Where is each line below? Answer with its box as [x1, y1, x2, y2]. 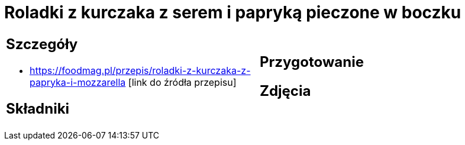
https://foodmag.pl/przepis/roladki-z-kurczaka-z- [30, 64, 251, 76]
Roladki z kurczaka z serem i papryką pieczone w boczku [4, 2, 461, 22]
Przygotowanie [260, 53, 364, 70]
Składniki [6, 99, 70, 117]
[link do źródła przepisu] [128, 76, 237, 88]
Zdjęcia [260, 82, 311, 99]
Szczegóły [6, 35, 78, 53]
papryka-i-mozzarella [30, 76, 126, 88]
